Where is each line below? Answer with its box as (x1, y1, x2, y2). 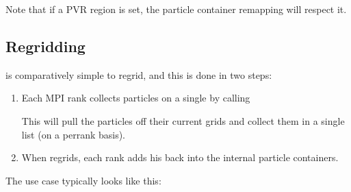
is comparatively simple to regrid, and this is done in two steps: (5, 67, 272, 82)
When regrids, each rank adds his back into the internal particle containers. (21, 150, 339, 165)
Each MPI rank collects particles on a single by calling (21, 91, 250, 105)
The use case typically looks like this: (5, 173, 161, 187)
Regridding (5, 35, 86, 56)
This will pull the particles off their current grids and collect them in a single (21, 113, 345, 128)
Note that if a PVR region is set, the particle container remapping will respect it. (5, 2, 347, 16)
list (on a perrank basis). (21, 127, 126, 141)
